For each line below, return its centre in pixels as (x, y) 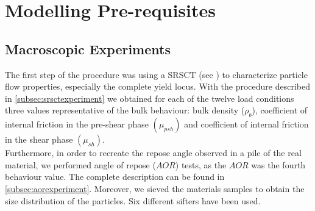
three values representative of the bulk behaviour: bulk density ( (125, 110)
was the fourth (278, 164)
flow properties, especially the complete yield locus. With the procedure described (158, 86)
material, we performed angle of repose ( (80, 164)
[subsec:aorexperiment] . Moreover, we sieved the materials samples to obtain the (155, 188)
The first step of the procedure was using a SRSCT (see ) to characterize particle (156, 74)
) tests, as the (201, 164)
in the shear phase (39, 139)
